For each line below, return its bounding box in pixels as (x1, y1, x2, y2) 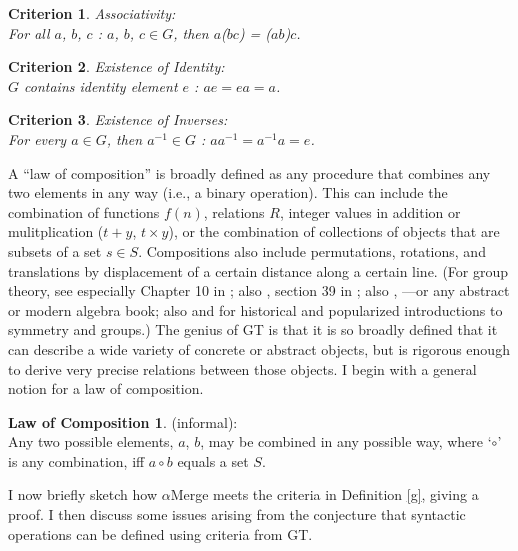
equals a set (177, 450, 249, 471)
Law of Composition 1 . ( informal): (8, 411, 238, 432)
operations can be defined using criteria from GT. (8, 523, 313, 544)
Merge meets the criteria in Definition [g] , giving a (170, 484, 479, 505)
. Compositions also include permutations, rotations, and (138, 240, 486, 261)
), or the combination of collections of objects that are (168, 221, 500, 242)
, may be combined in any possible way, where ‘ (200, 431, 492, 452)
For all (8, 22, 50, 43)
